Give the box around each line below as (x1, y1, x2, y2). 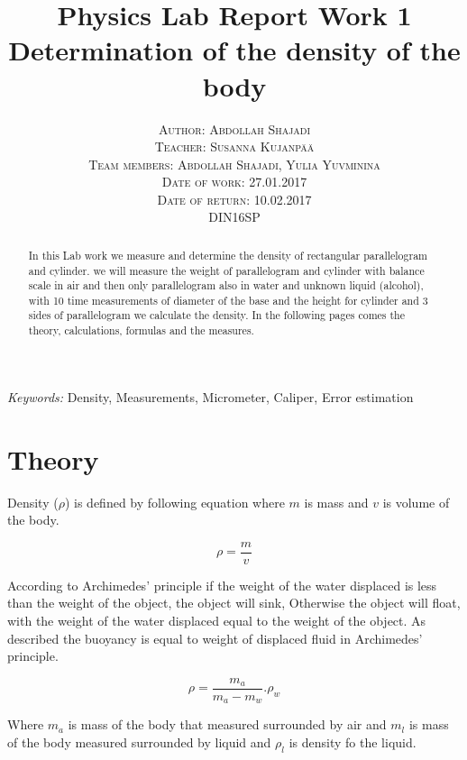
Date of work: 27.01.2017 (161, 172, 307, 191)
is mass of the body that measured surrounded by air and (68, 715, 387, 734)
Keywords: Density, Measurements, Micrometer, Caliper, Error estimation (7, 387, 414, 406)
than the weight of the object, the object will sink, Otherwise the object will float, (7, 593, 461, 612)
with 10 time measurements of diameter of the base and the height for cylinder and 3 (28, 292, 428, 307)
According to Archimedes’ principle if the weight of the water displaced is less (7, 575, 437, 594)
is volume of (382, 492, 450, 511)
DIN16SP (208, 207, 261, 226)
